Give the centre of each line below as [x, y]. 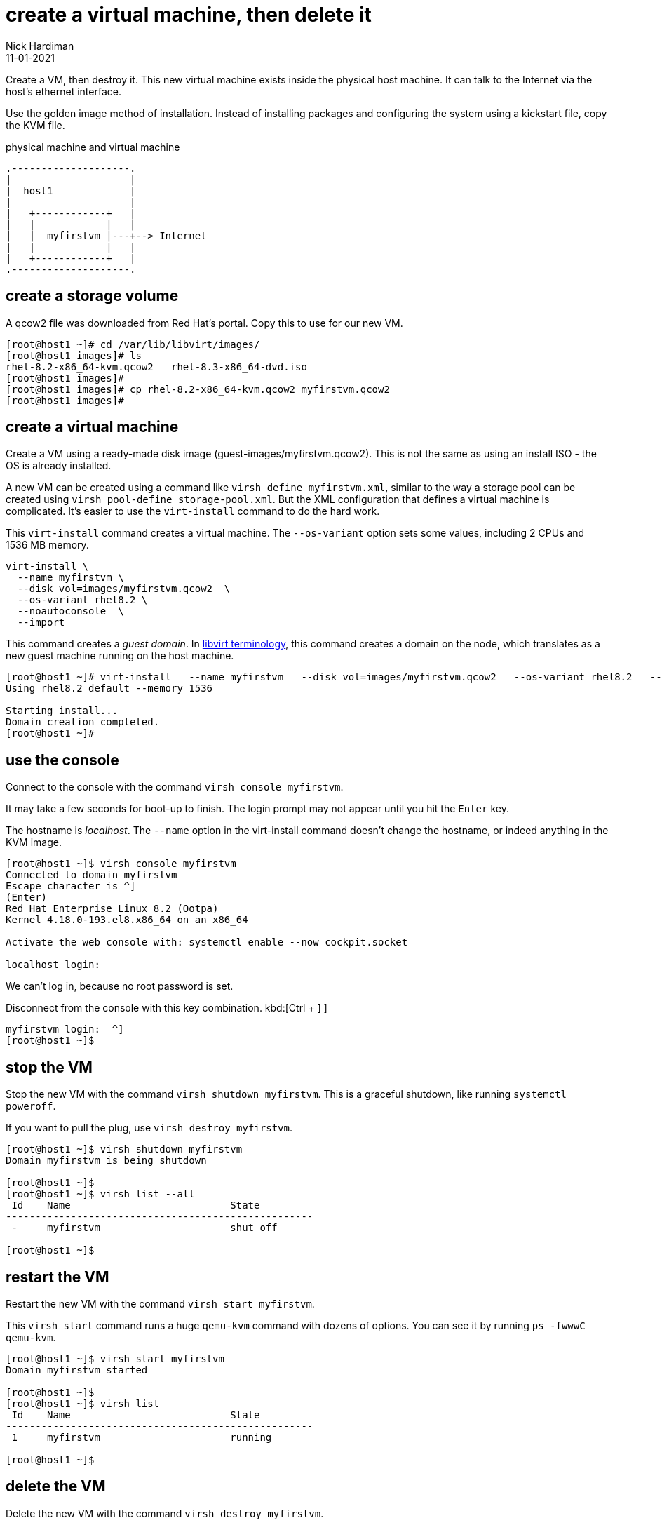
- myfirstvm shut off [144, 1228]
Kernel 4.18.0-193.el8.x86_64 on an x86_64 [127, 920]
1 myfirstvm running [142, 1437]
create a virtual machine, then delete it [189, 15]
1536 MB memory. [47, 545]
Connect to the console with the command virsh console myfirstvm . [175, 787]
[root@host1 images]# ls [74, 355]
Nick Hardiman [40, 46]
